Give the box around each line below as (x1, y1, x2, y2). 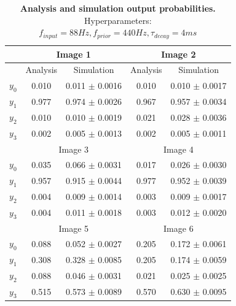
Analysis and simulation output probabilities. (20, 2, 216, 14)
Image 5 (58, 221, 89, 234)
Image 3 (58, 142, 89, 155)
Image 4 (163, 142, 194, 155)
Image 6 (163, 221, 194, 234)
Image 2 (161, 47, 196, 60)
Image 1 (56, 47, 91, 60)
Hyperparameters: (84, 13, 152, 26)
